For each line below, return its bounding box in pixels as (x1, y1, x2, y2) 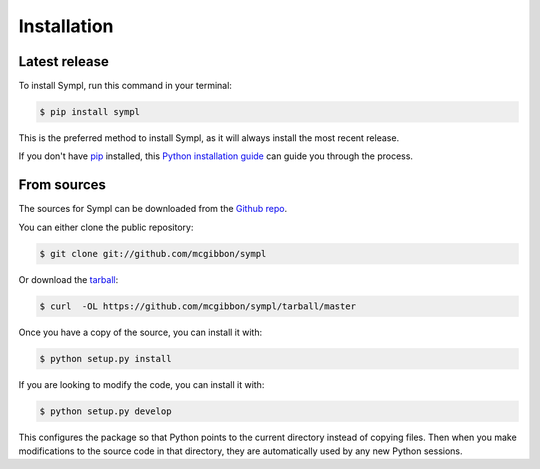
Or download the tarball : (18, 273, 119, 285)
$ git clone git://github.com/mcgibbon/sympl (39, 248, 267, 259)
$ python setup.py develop (39, 405, 172, 417)
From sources (18, 176, 107, 194)
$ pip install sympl (39, 106, 140, 118)
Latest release (18, 53, 109, 70)
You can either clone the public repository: (18, 221, 194, 233)
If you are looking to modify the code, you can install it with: (18, 378, 265, 390)
